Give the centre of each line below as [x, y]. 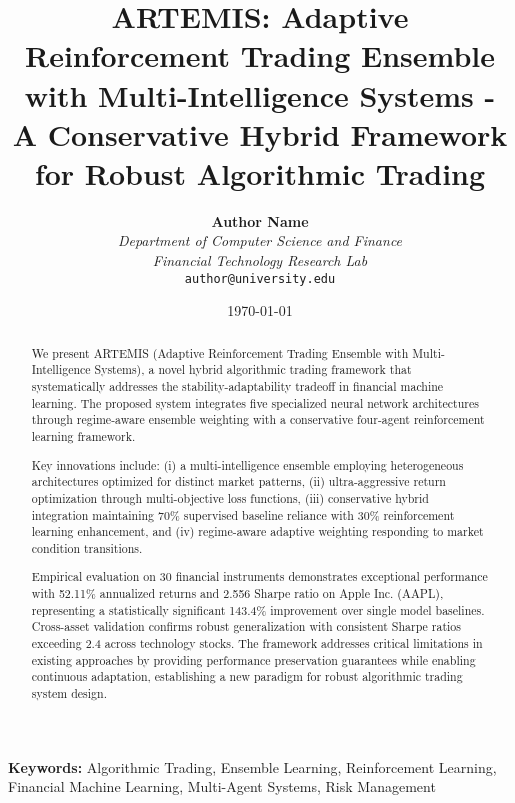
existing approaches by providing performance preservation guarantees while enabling [253, 659]
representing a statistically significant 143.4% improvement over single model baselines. [258, 609]
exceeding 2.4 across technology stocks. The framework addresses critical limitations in [257, 642]
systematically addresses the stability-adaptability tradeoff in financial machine [237, 386]
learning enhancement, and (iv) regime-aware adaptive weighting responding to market [257, 531]
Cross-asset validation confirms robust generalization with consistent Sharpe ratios [246, 626]
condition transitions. [87, 547]
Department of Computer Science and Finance [260, 240]
